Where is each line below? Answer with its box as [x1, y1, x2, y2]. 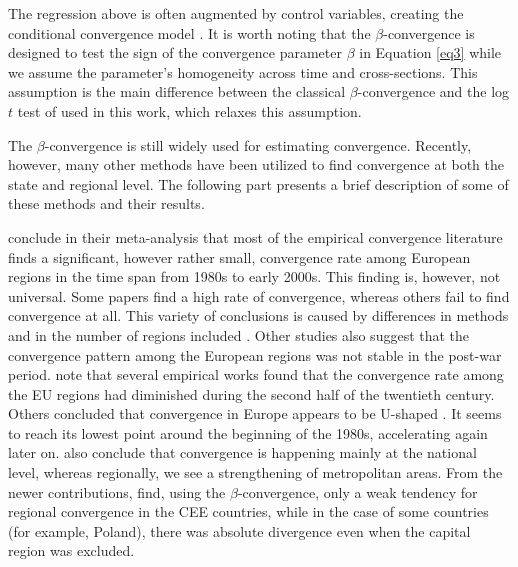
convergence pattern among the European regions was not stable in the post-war [8, 344, 502, 365]
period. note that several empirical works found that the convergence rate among [8, 364, 504, 385]
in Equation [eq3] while [359, 42, 502, 63]
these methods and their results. [8, 193, 205, 214]
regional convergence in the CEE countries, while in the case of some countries [8, 501, 489, 522]
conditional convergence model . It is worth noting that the [8, 22, 371, 43]
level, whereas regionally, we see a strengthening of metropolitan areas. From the [8, 462, 503, 483]
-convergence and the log [357, 81, 510, 102]
